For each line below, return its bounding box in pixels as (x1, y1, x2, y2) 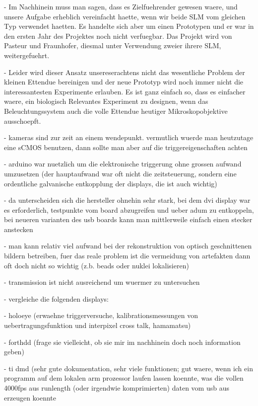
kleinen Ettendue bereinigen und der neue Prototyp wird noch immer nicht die (4, 77, 244, 87)
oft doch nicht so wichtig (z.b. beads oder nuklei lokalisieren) (4, 260, 189, 270)
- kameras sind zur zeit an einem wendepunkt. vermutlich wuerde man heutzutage (4, 132, 254, 143)
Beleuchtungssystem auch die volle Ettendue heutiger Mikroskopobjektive (4, 105, 228, 116)
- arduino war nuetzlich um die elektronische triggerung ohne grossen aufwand (4, 159, 242, 169)
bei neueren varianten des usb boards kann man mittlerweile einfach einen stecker (4, 214, 253, 225)
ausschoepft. (4, 115, 41, 126)
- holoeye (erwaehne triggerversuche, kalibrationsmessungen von (4, 310, 198, 321)
